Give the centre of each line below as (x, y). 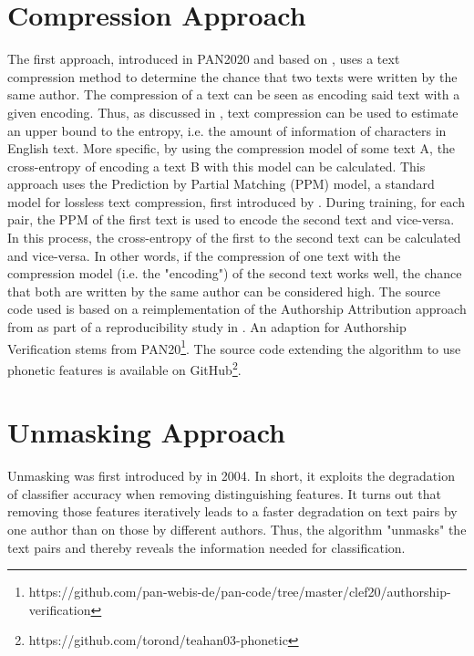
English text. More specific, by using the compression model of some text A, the (232, 148)
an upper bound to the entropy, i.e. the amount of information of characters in (227, 130)
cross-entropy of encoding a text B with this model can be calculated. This (216, 166)
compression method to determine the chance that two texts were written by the (232, 76)
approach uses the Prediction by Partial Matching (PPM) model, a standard (221, 184)
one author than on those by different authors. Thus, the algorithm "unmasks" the (237, 530)
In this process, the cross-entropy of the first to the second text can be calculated (234, 238)
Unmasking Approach (146, 432)
